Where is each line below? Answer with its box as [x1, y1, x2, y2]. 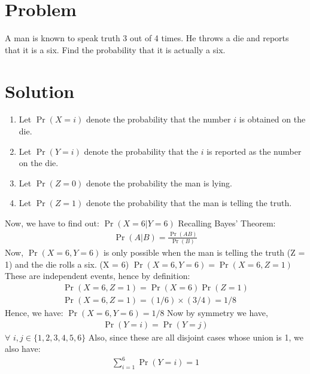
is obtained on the [239, 113, 306, 125]
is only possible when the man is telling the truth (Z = [103, 246, 305, 259]
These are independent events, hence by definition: [5, 269, 190, 282]
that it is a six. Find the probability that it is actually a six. [5, 43, 226, 56]
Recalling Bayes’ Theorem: [178, 217, 276, 229]
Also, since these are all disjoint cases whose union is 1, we [88, 330, 303, 343]
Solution [5, 78, 75, 103]
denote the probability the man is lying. [86, 176, 232, 189]
